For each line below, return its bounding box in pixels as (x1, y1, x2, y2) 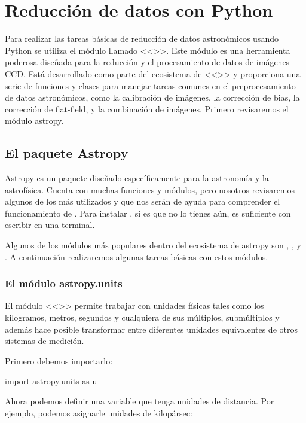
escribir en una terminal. (5, 218, 95, 231)
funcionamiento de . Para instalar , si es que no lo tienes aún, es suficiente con (5, 206, 291, 219)
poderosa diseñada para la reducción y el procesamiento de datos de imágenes (5, 56, 290, 68)
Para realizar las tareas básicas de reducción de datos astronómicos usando (5, 32, 279, 45)
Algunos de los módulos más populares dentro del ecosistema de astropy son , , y (5, 239, 301, 251)
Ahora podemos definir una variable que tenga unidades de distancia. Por (5, 395, 274, 407)
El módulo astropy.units (5, 276, 123, 291)
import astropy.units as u (5, 375, 97, 387)
